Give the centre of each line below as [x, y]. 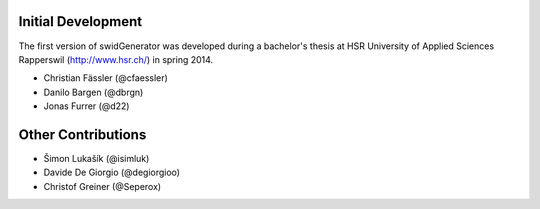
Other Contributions [82, 134]
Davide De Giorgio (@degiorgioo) [111, 172]
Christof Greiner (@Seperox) [102, 186]
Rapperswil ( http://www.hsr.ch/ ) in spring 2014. [116, 59]
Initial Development [80, 21]
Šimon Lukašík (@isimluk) [96, 158]
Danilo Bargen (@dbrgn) [93, 92]
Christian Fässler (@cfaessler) [106, 78]
